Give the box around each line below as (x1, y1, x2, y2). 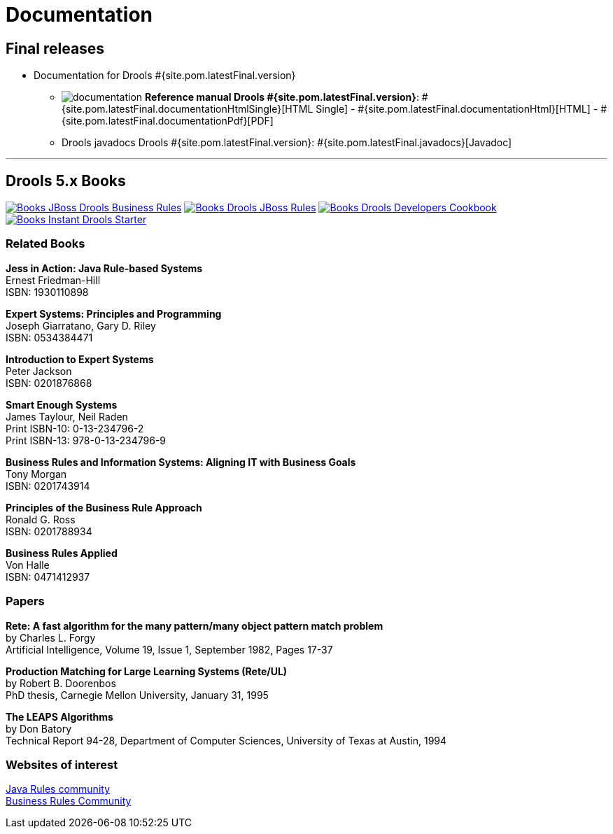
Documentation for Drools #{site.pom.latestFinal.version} (34, 69, 296, 82)
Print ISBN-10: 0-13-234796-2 (6, 422, 144, 434)
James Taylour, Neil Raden (6, 410, 128, 423)
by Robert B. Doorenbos (6, 677, 116, 689)
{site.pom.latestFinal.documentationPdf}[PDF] (62, 115, 274, 127)
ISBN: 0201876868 (6, 376, 92, 389)
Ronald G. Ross (6, 513, 76, 525)
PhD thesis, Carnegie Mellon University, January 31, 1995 (6, 688, 269, 701)
